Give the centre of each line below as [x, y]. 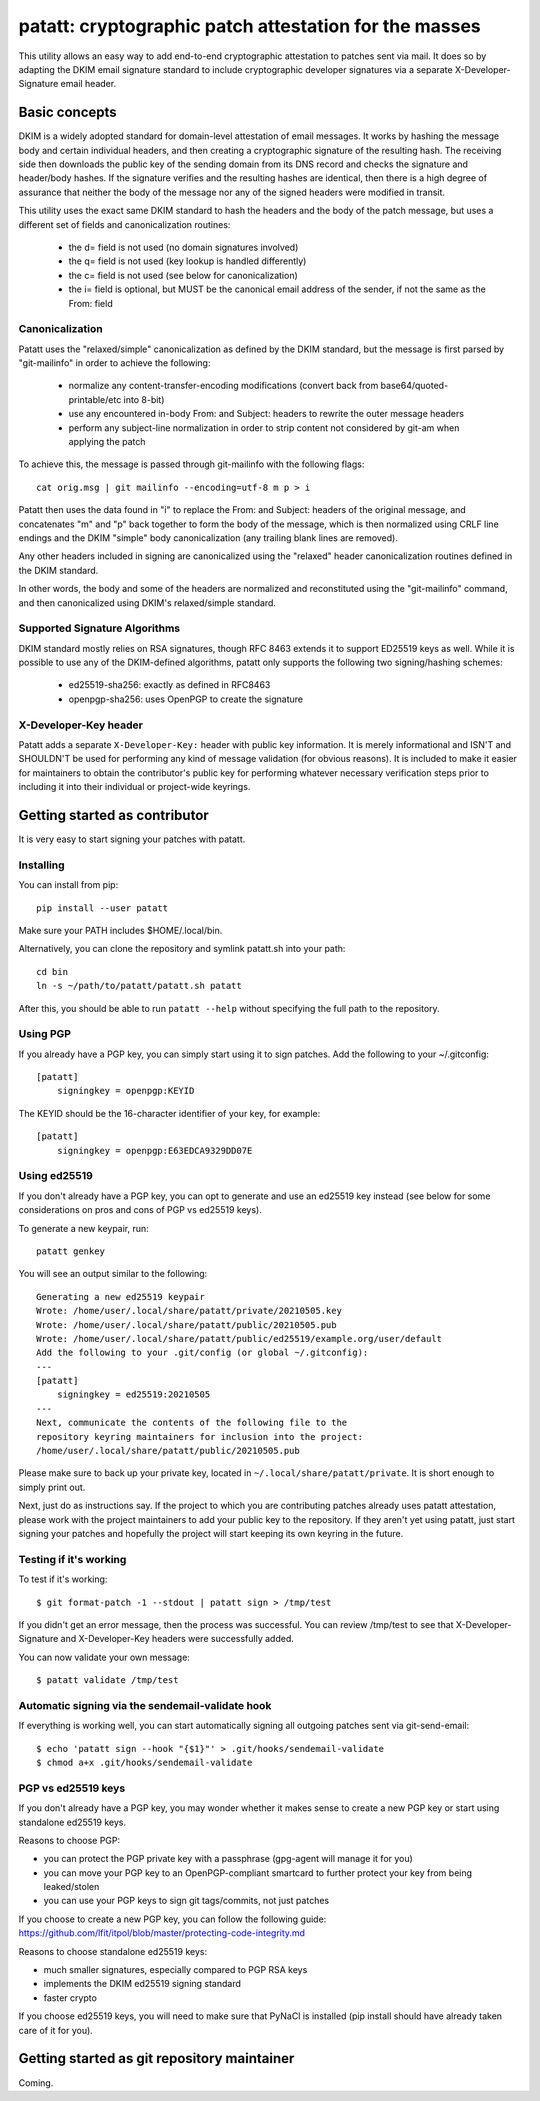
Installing [41, 865]
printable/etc [95, 399]
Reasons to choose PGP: [69, 1840]
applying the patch [107, 442]
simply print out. [52, 1487]
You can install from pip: [68, 885]
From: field [91, 303]
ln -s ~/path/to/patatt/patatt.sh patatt [139, 986]
